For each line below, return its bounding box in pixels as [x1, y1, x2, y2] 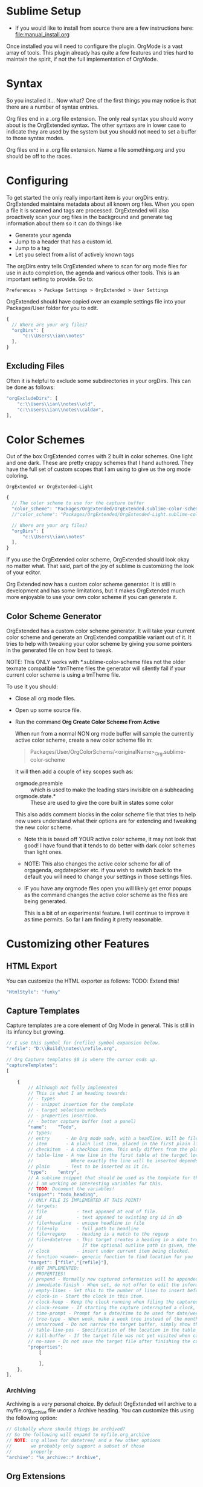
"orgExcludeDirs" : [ [6, 395, 59, 401]
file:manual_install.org [14, 30, 70, 38]
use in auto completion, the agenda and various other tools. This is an [6, 269, 180, 276]
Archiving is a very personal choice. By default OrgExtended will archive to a [6, 1400, 197, 1407]
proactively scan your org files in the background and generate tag [6, 213, 173, 220]
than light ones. [24, 848, 63, 855]
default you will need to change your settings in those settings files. [24, 873, 193, 880]
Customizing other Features [6, 937, 150, 950]
